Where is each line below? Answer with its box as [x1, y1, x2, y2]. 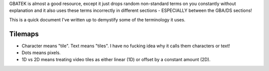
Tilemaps [9, 30, 39, 38]
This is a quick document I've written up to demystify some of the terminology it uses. [9, 16, 186, 22]
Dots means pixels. [21, 50, 61, 56]
